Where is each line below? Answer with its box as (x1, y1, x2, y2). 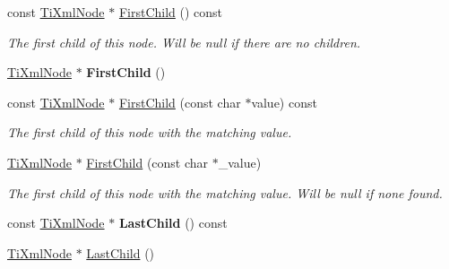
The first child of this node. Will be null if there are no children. (7, 32, 361, 51)
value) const (251, 92, 317, 111)
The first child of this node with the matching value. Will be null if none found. (7, 183, 443, 202)
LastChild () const (118, 213, 228, 232)
